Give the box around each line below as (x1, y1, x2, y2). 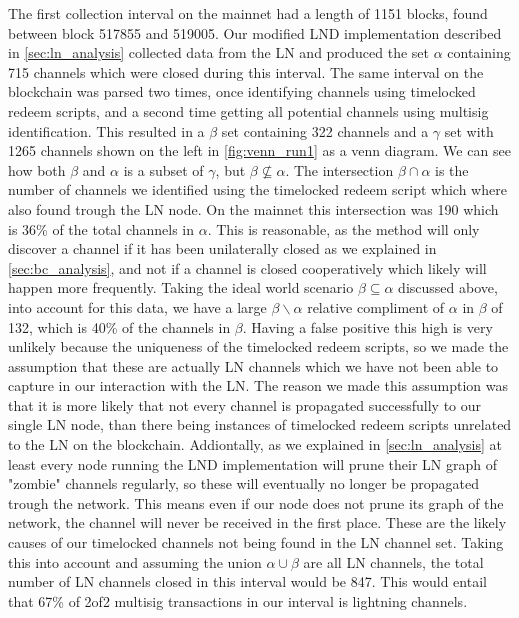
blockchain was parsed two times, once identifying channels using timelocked (8, 81, 476, 102)
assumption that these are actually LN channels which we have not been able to (8, 355, 499, 376)
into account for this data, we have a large (8, 296, 267, 317)
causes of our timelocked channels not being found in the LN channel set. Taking (8, 532, 504, 553)
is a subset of (123, 159, 204, 180)
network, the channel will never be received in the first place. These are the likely (8, 512, 507, 533)
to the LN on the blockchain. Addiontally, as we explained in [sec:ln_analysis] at (8, 434, 503, 455)
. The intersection (285, 159, 394, 180)
